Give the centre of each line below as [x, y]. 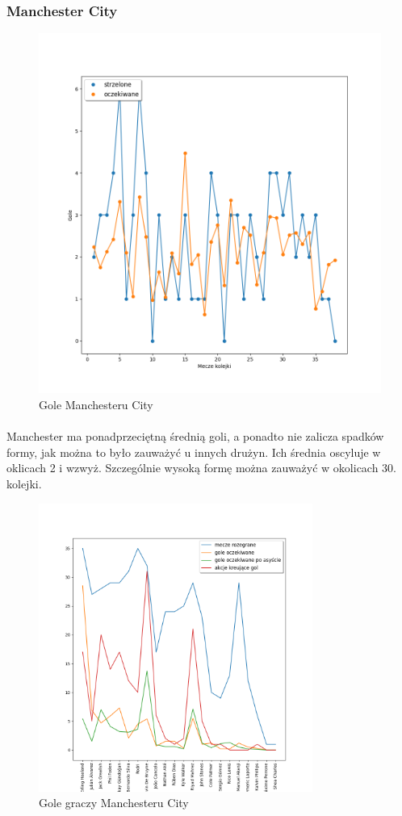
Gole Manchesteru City [96, 405]
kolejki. [24, 484]
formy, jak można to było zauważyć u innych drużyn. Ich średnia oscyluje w [194, 452]
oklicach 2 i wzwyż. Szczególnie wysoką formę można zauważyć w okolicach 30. [202, 468]
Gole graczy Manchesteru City [114, 803]
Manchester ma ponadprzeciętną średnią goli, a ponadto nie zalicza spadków [195, 436]
